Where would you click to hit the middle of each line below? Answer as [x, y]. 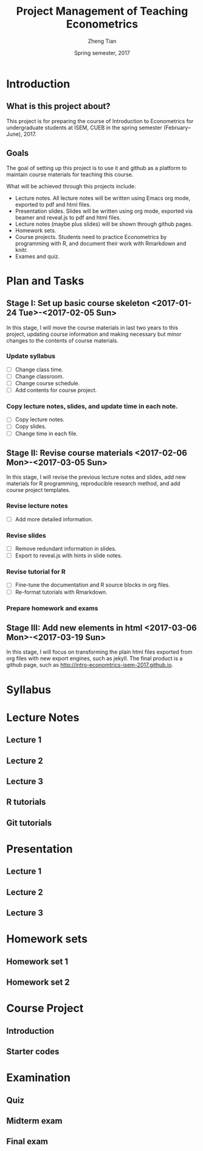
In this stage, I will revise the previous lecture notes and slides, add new [96, 477]
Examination [39, 1078]
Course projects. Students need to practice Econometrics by [91, 237]
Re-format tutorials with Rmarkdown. [61, 592]
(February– [177, 127]
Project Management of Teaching [102, 11]
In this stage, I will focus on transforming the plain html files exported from [99, 652]
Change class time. [39, 369]
